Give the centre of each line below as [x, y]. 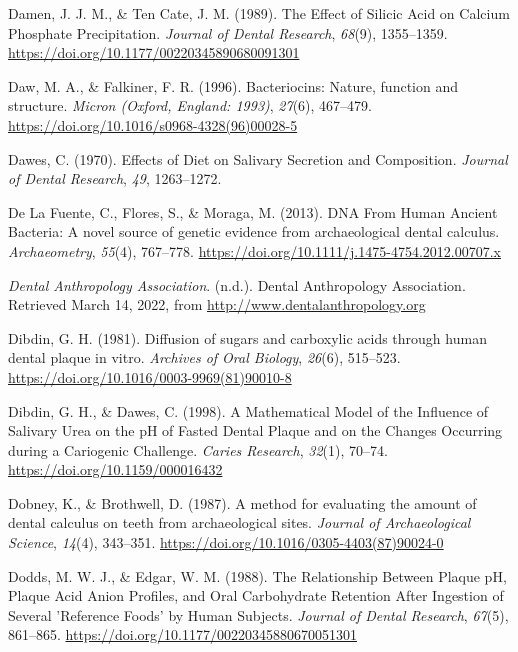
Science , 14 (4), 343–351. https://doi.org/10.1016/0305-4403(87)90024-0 [226, 542]
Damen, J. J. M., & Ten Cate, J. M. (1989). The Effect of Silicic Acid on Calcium [259, 13]
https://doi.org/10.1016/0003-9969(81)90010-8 [150, 376]
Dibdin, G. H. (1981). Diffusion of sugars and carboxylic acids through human [247, 337]
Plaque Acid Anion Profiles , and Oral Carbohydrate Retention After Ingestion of [256, 595]
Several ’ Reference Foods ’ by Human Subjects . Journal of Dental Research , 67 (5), [258, 614]
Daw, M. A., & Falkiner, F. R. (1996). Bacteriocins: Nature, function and [233, 85]
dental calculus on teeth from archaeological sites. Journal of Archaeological [239, 522]
